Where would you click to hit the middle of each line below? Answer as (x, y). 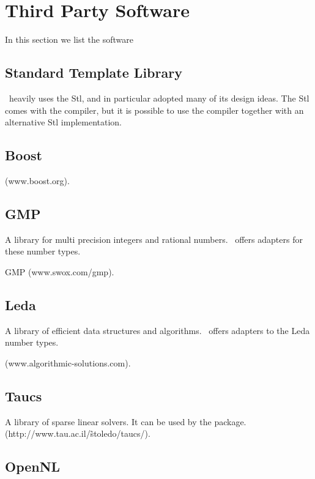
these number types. (43, 251)
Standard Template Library (94, 72)
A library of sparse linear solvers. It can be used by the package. (126, 421)
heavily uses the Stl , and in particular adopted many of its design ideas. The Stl (159, 98)
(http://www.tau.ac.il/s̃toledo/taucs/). (78, 433)
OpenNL (33, 466)
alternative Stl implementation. (64, 122)
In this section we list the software (69, 39)
